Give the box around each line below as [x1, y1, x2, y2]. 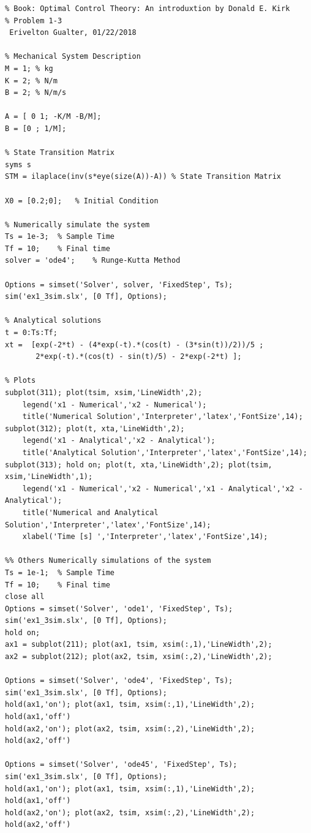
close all [5, 592, 45, 601]
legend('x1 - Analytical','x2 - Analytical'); [22, 436, 215, 445]
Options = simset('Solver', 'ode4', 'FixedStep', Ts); [5, 676, 233, 685]
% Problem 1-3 [5, 16, 62, 25]
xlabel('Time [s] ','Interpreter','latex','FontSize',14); [22, 532, 268, 541]
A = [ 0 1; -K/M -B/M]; [5, 112, 102, 121]
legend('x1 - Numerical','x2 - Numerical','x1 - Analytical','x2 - [22, 484, 303, 493]
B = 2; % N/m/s [5, 88, 67, 97]
